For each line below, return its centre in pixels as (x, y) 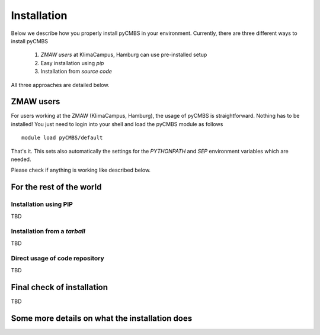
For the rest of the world (56, 187)
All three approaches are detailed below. (60, 85)
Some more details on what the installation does (102, 318)
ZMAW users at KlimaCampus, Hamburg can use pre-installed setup (124, 55)
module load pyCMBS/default (62, 138)
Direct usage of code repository (58, 259)
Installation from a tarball (48, 231)
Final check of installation (60, 287)
